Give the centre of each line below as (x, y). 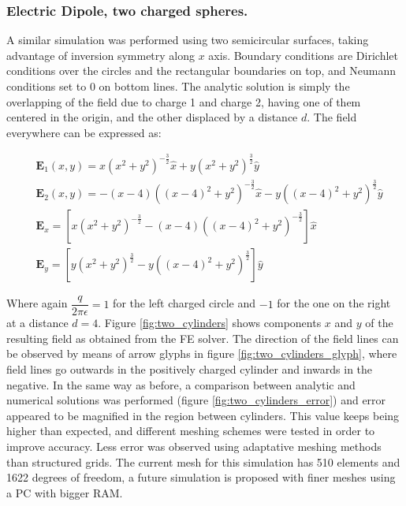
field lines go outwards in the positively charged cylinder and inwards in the (190, 369)
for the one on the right (334, 303)
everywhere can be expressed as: (84, 132)
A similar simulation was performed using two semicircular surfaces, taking (188, 40)
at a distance (37, 323)
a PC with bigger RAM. (65, 492)
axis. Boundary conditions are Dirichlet (303, 55)
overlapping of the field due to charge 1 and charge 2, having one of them (184, 101)
